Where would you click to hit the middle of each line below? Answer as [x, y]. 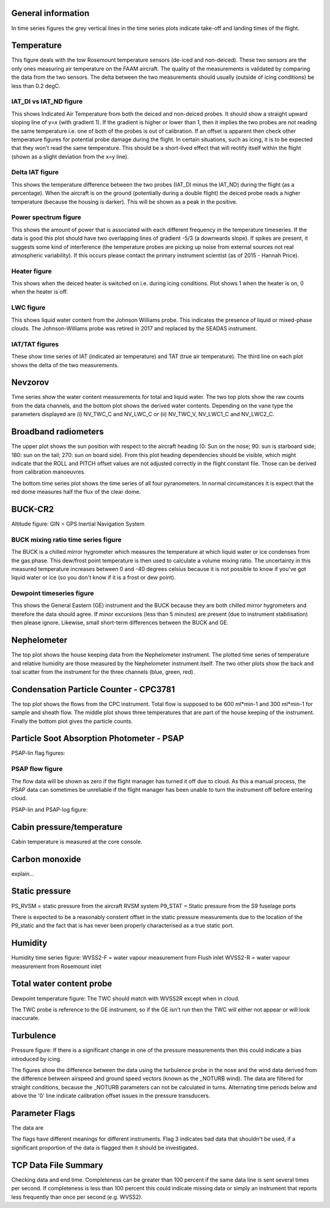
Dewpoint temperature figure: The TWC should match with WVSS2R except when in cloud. [125, 998]
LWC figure [28, 308]
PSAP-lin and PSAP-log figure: [50, 809]
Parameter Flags [43, 1113]
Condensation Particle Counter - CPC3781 [93, 689]
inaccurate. [25, 1018]
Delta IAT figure [35, 173]
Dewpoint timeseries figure [53, 594]
